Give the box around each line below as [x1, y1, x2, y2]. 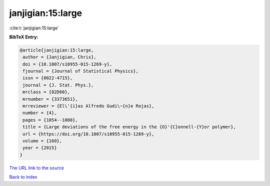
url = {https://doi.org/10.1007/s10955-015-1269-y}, [22, 131, 154, 137]
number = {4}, [22, 110, 57, 116]
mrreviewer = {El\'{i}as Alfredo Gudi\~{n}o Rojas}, [22, 103, 154, 109]
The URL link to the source [9, 165, 64, 171]
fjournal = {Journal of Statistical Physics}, [22, 68, 138, 74]
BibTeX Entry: [9, 34, 38, 40]
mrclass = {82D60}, [22, 89, 70, 95]
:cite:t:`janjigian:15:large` [9, 25, 59, 31]
